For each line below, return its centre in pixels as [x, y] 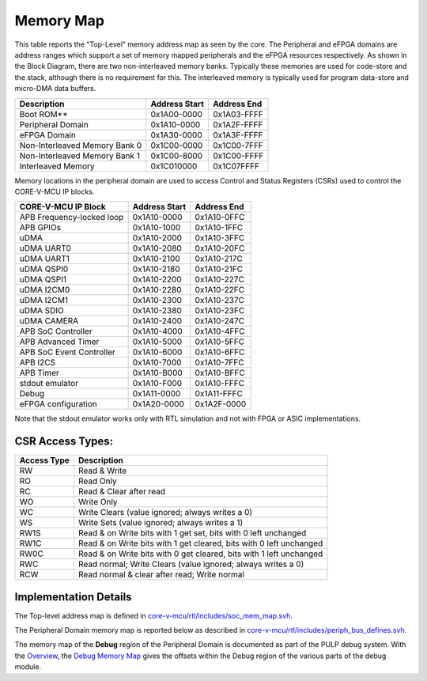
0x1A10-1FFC [219, 228]
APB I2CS [37, 362]
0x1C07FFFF [236, 166]
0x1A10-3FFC [220, 238]
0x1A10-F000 [157, 384]
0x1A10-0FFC [220, 218]
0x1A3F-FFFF [238, 134]
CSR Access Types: [64, 442]
